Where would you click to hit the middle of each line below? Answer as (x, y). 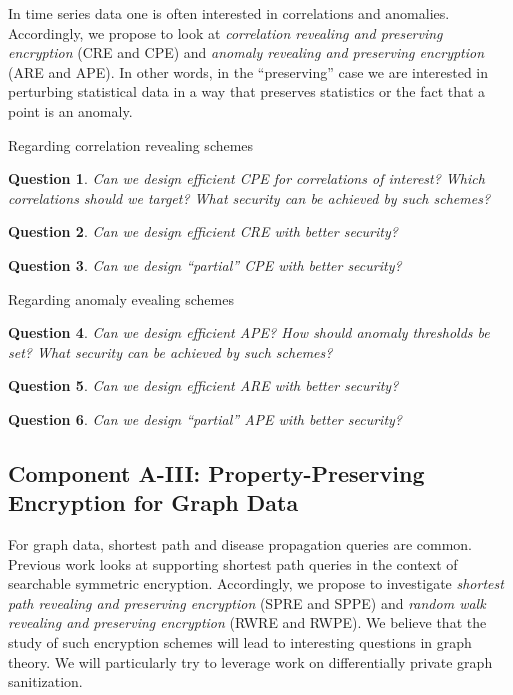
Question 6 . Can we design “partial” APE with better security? (205, 418)
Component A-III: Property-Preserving (216, 472)
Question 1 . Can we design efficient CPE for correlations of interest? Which (246, 178)
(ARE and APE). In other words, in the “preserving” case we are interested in (248, 71)
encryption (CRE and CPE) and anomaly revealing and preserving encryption (246, 52)
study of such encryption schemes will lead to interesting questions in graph (240, 642)
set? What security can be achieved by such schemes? (170, 351)
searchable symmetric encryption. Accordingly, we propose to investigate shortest (256, 583)
